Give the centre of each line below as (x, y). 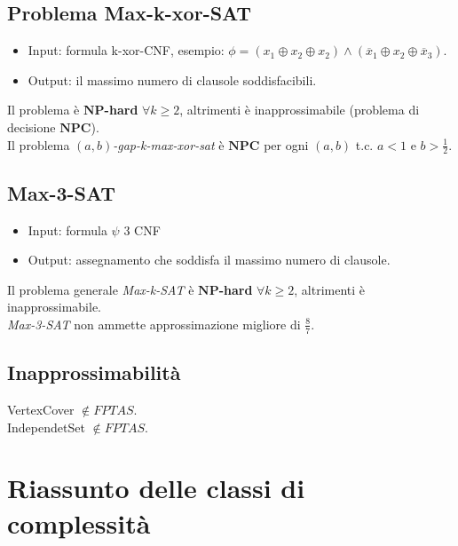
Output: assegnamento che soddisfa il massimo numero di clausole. (209, 260)
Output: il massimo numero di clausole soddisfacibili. (172, 79)
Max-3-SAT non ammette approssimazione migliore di (154, 324)
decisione (32, 127)
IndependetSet (46, 427)
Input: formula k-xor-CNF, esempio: (126, 50)
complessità (79, 522)
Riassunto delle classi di (156, 488)
